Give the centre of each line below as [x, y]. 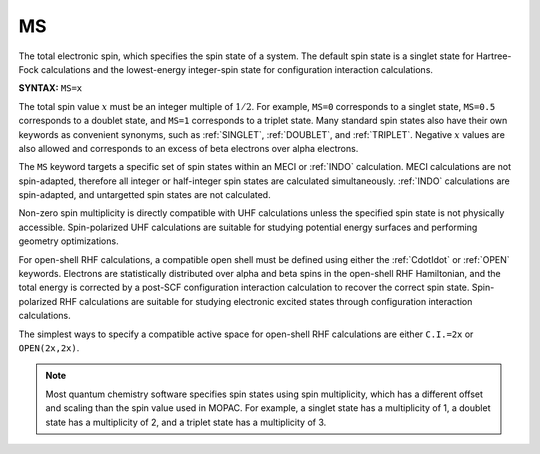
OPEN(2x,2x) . [49, 347]
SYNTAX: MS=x [50, 88]
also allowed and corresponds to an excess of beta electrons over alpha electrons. [188, 148]
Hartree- [494, 56]
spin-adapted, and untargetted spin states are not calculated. [144, 195]
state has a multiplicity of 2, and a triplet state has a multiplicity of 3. [186, 422]
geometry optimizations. [68, 241]
